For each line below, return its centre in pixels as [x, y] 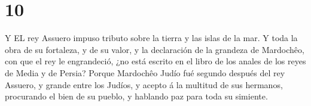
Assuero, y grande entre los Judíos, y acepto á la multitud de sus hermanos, [144, 84]
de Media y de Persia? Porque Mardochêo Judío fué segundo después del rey [145, 72]
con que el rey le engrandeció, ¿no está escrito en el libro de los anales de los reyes [155, 61]
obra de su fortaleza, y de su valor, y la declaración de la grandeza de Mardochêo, [155, 49]
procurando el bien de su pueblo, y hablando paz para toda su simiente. [136, 96]
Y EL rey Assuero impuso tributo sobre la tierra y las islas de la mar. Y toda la [151, 38]
